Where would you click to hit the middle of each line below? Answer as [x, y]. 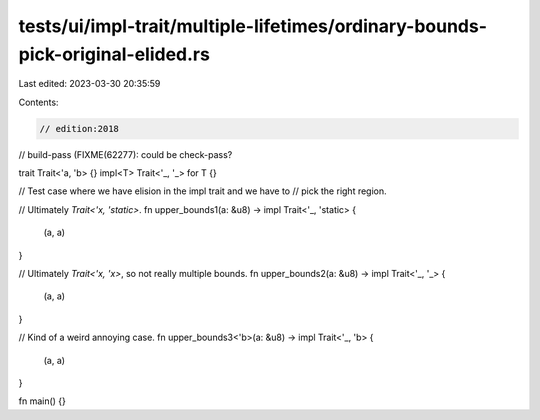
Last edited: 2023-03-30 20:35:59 [89, 84]
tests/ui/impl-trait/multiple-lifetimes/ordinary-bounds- [253, 26]
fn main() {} [42, 401]
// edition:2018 [79, 128]
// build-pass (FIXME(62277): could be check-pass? [125, 154]
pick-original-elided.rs [114, 54]
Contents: [38, 102]
